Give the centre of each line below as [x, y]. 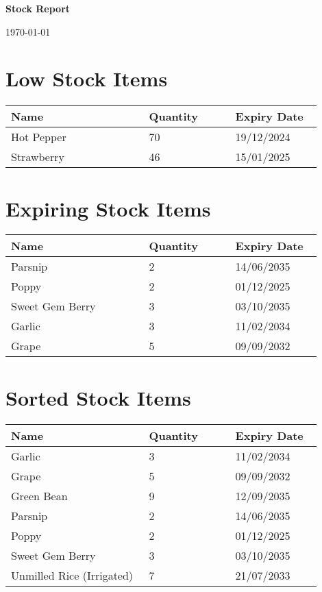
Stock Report [38, 8]
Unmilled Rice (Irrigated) [72, 575]
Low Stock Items [87, 78]
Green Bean [39, 495]
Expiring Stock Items [108, 208]
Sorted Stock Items [98, 397]
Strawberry [38, 157]
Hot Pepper [39, 137]
